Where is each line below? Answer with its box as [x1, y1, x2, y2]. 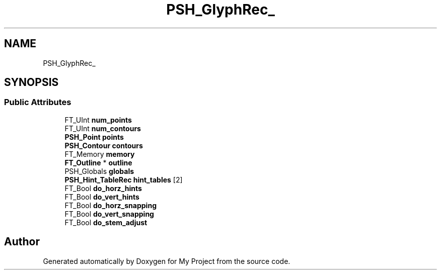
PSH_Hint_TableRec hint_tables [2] [64, 175, 183, 184]
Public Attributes [4, 97, 71, 108]
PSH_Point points [64, 132, 124, 141]
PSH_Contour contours [64, 141, 143, 150]
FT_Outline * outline [64, 158, 132, 167]
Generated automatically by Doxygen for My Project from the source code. [43, 256, 290, 265]
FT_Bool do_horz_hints [64, 184, 142, 193]
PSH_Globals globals [64, 166, 134, 175]
